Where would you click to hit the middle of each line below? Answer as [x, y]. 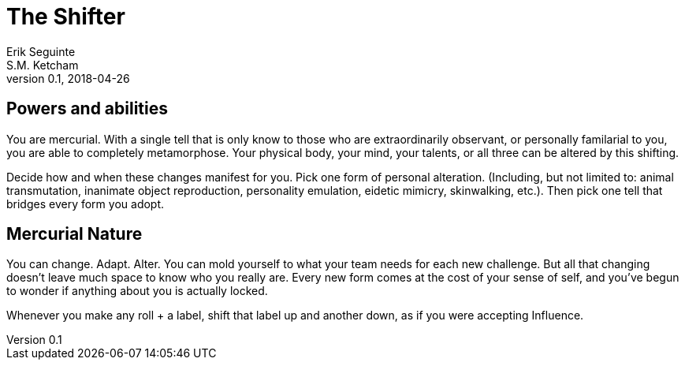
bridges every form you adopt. [86, 204]
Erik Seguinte [41, 51]
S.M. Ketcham [43, 65]
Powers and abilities [87, 109]
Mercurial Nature [74, 234]
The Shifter [66, 17]
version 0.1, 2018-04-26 [68, 78]
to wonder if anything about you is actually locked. [137, 291]
